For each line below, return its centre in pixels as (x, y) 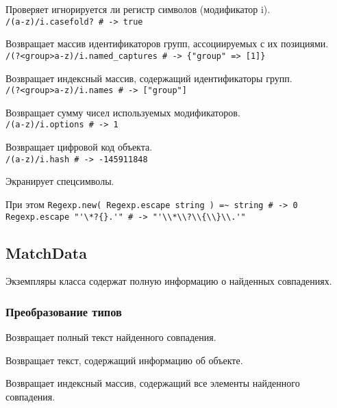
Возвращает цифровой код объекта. (79, 146)
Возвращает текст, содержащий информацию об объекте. (124, 360)
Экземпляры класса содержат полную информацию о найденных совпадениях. (169, 281)
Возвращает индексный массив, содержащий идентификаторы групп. (149, 78)
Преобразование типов (64, 311)
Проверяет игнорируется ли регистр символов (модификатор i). (138, 9)
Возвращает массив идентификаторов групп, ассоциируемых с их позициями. (167, 43)
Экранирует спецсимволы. (60, 181)
